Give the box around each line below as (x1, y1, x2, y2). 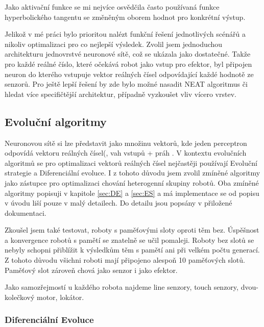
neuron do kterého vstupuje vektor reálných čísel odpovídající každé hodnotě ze (5, 68, 254, 79)
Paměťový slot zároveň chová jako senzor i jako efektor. (5, 264, 178, 275)
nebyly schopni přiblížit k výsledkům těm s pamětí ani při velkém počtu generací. (5, 244, 260, 255)
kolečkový (5, 291, 35, 302)
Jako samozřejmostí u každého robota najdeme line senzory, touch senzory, (5, 282, 238, 292)
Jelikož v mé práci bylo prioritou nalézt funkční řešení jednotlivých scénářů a (5, 29, 246, 39)
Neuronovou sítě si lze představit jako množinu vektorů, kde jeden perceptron (5, 137, 247, 148)
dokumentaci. (5, 207, 46, 218)
